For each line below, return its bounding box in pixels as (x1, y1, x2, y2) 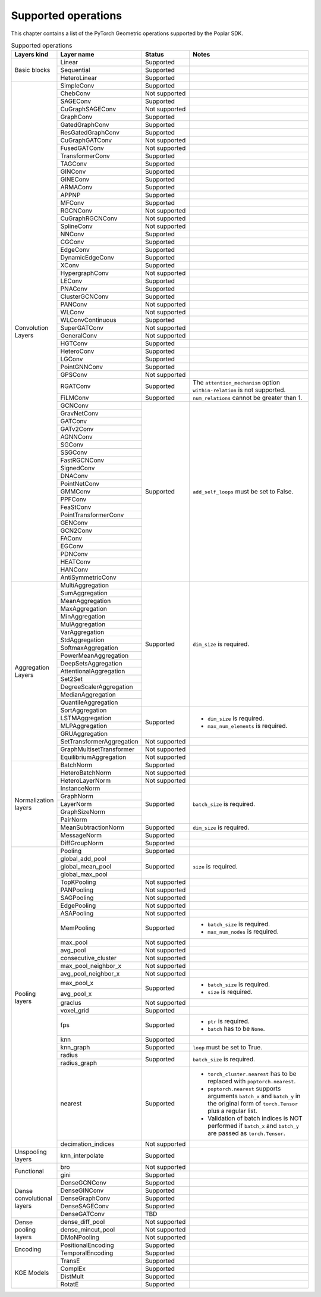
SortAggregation (60, 706, 107, 714)
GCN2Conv (60, 527, 92, 535)
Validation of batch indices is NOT (207, 1114, 303, 1123)
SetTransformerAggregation (60, 737, 139, 746)
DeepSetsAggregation (60, 660, 122, 668)
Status (144, 51, 165, 59)
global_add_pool (60, 855, 106, 863)
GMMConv (60, 487, 91, 496)
